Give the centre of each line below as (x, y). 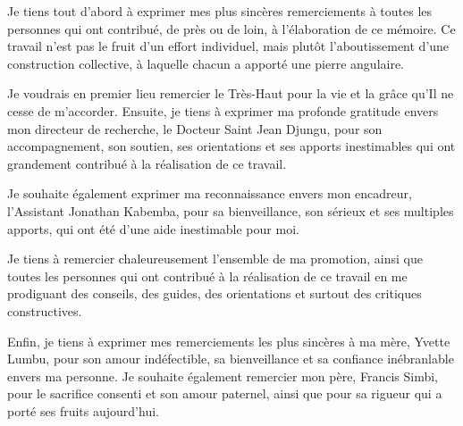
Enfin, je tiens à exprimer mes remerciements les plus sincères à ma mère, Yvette (229, 341)
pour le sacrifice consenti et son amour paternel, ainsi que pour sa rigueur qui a (225, 393)
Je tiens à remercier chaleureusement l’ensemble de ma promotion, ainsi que (215, 259)
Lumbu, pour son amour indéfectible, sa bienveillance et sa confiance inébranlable (231, 359)
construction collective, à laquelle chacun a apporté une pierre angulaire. (206, 63)
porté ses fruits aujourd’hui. (83, 410)
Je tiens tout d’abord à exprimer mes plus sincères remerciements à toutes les (220, 11)
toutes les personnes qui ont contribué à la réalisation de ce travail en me (207, 276)
